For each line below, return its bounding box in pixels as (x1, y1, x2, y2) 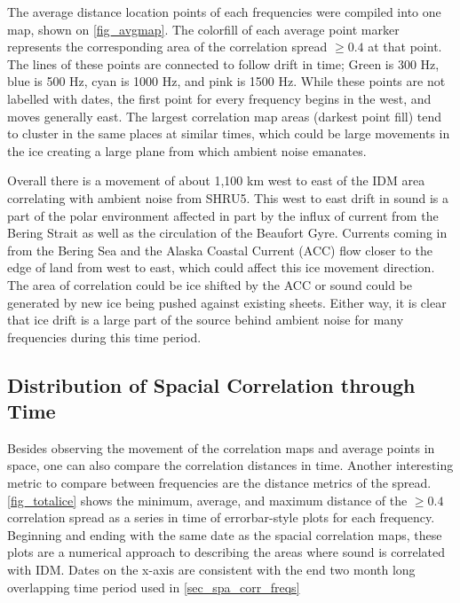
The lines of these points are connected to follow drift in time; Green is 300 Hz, (7, 54, 440, 73)
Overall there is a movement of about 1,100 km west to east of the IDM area (7, 171, 425, 190)
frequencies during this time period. (7, 327, 202, 346)
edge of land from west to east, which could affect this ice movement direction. (7, 258, 435, 277)
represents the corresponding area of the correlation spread (7, 37, 328, 56)
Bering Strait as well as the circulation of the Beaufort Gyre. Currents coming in (7, 223, 448, 242)
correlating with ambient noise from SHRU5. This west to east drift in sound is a (7, 188, 449, 207)
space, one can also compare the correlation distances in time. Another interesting (7, 456, 454, 474)
